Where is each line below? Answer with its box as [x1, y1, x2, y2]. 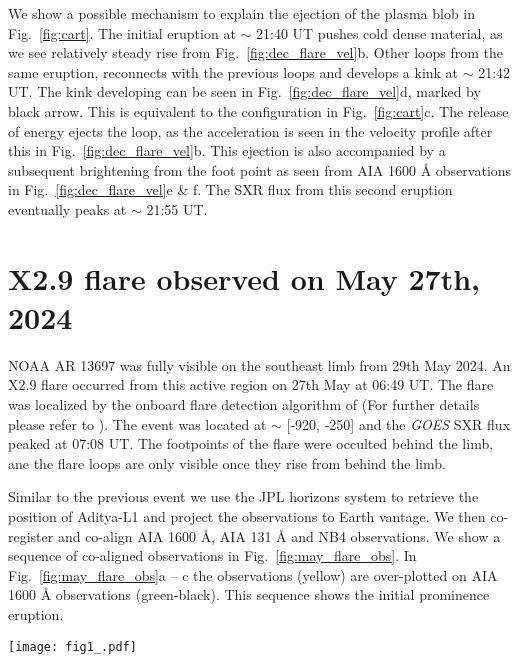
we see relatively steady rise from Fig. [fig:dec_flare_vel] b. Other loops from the [8, 42, 504, 63]
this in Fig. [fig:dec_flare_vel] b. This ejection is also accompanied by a [8, 140, 446, 161]
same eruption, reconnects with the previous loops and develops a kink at [8, 61, 459, 82]
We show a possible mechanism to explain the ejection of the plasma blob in [8, 3, 476, 23]
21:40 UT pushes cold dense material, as [256, 22, 503, 43]
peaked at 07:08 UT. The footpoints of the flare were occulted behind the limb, [8, 433, 494, 454]
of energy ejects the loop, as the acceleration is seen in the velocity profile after [8, 120, 493, 141]
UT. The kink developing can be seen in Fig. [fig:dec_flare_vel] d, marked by [8, 81, 481, 102]
